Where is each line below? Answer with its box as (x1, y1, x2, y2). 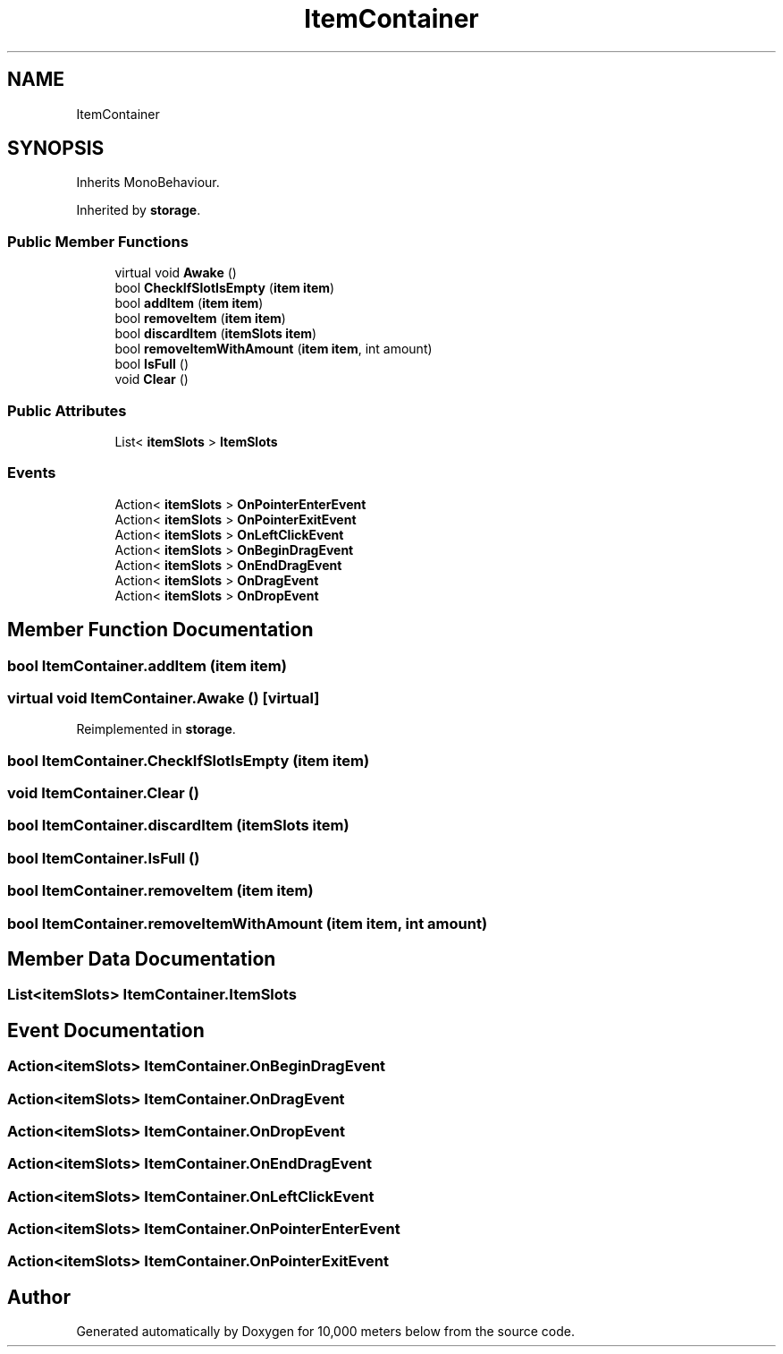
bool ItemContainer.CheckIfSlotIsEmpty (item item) (7, 751, 370, 770)
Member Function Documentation (7, 618, 314, 642)
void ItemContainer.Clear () (7, 784, 199, 803)
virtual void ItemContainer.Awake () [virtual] (7, 688, 320, 707)
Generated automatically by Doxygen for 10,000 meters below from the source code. (76, 1324, 575, 1340)
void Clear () (114, 371, 189, 387)
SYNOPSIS (7, 137, 105, 160)
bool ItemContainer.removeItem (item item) (7, 881, 314, 900)
